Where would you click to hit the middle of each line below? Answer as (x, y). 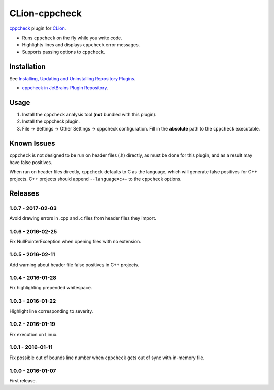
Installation (27, 66)
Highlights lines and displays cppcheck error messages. (81, 45)
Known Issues (32, 143)
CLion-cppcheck (45, 13)
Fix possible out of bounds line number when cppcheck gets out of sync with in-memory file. (107, 357)
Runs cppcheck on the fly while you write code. (72, 38)
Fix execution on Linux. (33, 334)
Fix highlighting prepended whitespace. (51, 288)
